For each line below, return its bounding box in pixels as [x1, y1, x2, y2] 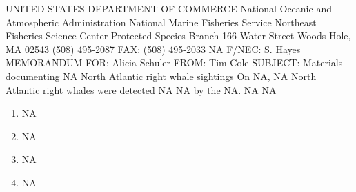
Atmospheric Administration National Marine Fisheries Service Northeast [6, 15, 317, 29]
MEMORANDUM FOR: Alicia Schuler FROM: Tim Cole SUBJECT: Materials [6, 55, 343, 70]
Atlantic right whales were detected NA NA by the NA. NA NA [6, 82, 277, 97]
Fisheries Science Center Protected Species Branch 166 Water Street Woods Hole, [6, 28, 351, 43]
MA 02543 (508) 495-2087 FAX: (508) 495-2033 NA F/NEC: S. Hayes [6, 41, 301, 56]
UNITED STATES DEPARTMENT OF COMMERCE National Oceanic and [6, 1, 332, 15]
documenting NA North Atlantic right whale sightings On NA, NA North [6, 68, 317, 83]
